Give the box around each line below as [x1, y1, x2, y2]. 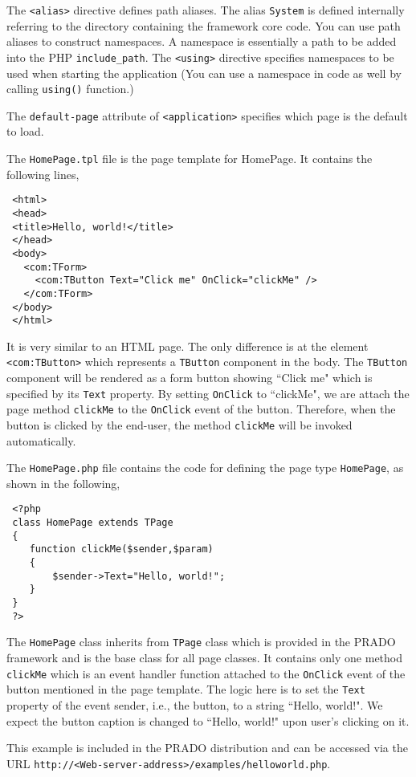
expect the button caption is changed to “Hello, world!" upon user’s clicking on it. [6, 712, 410, 729]
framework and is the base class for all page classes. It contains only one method [6, 649, 403, 666]
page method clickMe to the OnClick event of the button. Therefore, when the [6, 401, 396, 417]
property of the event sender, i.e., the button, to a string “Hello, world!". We [6, 696, 383, 713]
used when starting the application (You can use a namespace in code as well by [6, 64, 402, 81]
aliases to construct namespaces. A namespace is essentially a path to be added [6, 33, 397, 50]
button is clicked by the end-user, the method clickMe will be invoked [6, 416, 353, 433]
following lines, [6, 165, 80, 182]
